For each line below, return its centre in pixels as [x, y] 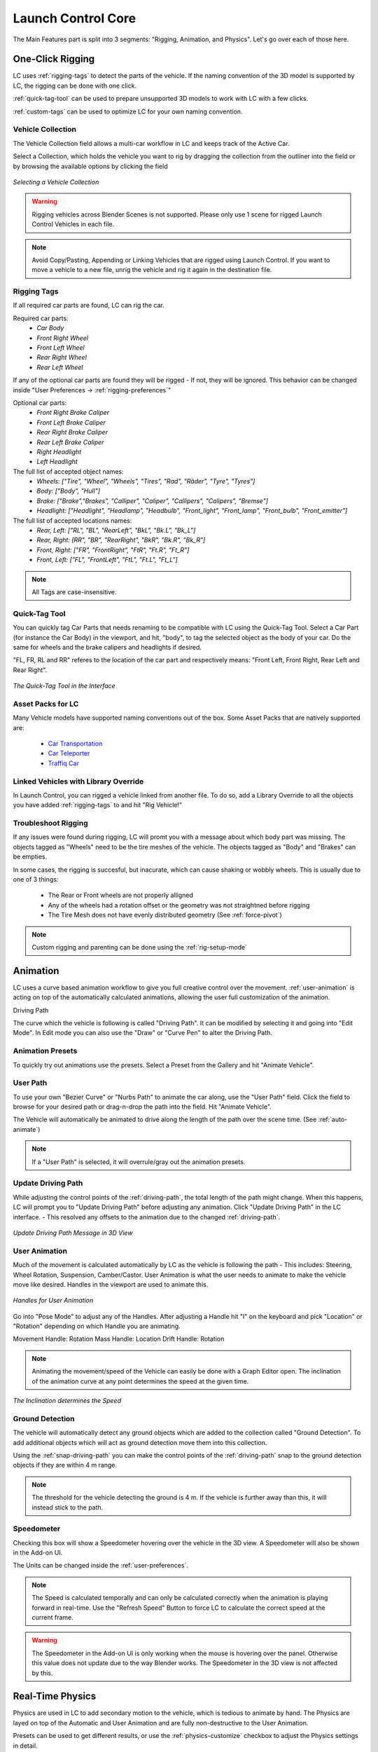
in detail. [25, 1746]
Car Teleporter [69, 753]
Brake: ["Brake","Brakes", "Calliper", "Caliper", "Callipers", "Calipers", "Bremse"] [153, 500]
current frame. [52, 1617]
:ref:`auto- [333, 1120]
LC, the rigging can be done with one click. [75, 85]
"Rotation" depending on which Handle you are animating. [97, 1326]
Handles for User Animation [53, 1301]
